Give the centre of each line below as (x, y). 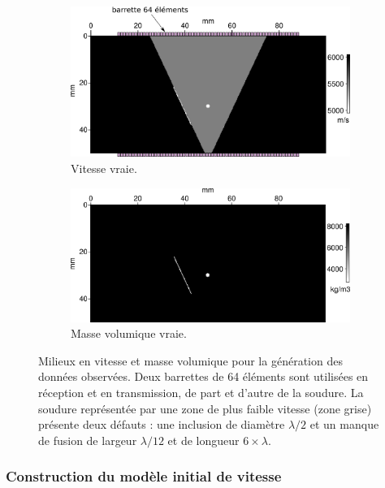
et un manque (344, 424)
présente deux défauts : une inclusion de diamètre (162, 424)
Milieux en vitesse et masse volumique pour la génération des (190, 360)
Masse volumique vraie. (129, 333)
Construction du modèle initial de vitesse (144, 476)
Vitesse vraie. (104, 168)
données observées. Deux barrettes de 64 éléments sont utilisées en (203, 376)
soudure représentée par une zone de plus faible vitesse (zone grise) (205, 408)
